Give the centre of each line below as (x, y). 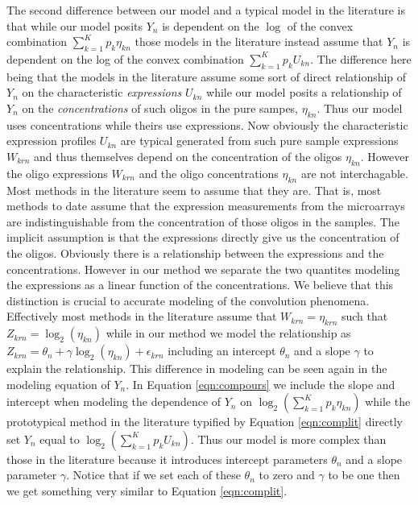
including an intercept (222, 351)
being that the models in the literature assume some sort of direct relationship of (207, 76)
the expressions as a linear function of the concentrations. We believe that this (200, 285)
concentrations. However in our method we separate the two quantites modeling (203, 269)
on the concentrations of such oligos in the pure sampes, (160, 108)
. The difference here (361, 58)
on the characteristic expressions (102, 92)
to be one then (364, 475)
